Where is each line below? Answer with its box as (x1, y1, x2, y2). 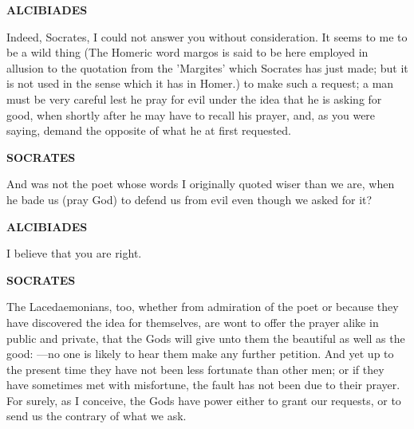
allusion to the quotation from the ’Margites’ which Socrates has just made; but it (6, 59, 408, 76)
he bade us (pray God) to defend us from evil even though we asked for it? (6, 191, 373, 207)
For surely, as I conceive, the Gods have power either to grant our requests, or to (6, 392, 401, 408)
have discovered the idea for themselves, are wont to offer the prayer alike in (6, 313, 379, 330)
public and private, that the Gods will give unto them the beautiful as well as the (6, 329, 405, 346)
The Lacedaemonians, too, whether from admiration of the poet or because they (6, 298, 399, 315)
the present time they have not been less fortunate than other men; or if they (6, 360, 384, 377)
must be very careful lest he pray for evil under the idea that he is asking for (6, 90, 382, 107)
